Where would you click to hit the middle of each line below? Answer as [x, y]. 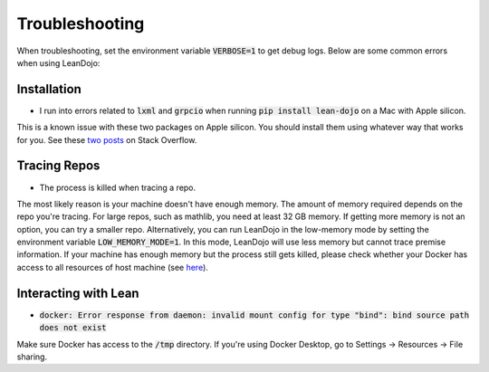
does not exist [73, 328]
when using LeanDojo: [58, 62]
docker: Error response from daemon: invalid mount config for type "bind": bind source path [254, 315]
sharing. [32, 357]
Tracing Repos [58, 166]
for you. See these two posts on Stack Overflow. [107, 139]
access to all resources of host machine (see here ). [112, 267]
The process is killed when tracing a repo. [118, 187]
